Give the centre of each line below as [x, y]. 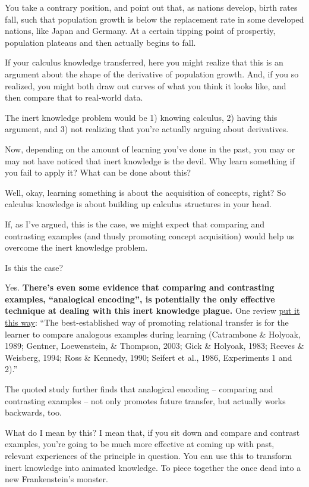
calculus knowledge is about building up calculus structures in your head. [138, 204]
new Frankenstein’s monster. [56, 479]
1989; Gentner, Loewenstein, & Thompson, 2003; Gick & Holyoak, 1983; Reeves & [154, 346]
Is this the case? [34, 267]
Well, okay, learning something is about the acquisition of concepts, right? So [145, 192]
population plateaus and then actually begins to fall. [100, 42]
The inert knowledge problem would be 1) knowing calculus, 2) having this [141, 117]
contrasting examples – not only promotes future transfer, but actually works [145, 400]
